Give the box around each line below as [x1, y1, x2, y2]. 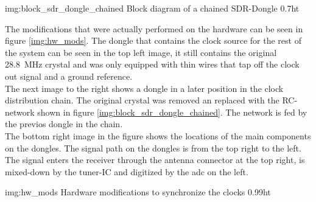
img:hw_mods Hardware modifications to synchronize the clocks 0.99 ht [5, 186, 271, 198]
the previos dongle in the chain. [5, 117, 123, 130]
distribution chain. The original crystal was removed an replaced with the [5, 94, 279, 106]
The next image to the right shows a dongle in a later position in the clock [5, 82, 284, 94]
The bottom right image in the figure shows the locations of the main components [5, 129, 311, 142]
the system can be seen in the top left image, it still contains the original [5, 46, 277, 58]
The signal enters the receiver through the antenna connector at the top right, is [5, 153, 305, 166]
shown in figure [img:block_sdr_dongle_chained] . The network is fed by [37, 105, 307, 118]
